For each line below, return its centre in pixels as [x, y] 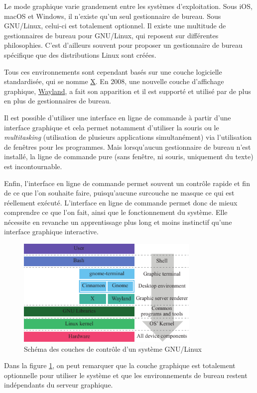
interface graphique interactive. [51, 232]
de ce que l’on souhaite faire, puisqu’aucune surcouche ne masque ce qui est [119, 193]
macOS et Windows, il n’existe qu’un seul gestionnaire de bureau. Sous [113, 16]
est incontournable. [33, 166]
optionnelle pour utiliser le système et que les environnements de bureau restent [126, 375]
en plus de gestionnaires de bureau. [58, 101]
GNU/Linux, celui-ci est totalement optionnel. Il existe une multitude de [115, 26]
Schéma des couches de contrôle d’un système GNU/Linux [113, 348]
